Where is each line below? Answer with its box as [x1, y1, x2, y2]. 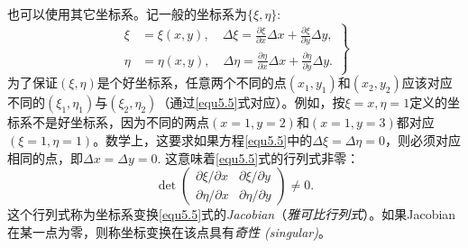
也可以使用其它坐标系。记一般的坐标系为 [7, 5, 247, 23]
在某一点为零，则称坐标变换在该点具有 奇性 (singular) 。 [7, 222, 331, 241]
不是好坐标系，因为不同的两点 [32, 113, 209, 132]
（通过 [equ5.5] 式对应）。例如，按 [157, 93, 345, 112]
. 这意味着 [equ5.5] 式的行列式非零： [157, 148, 360, 167]
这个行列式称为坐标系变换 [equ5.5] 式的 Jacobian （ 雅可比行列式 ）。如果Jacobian [7, 205, 456, 224]
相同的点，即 [7, 148, 83, 167]
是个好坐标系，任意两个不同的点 [96, 73, 287, 92]
